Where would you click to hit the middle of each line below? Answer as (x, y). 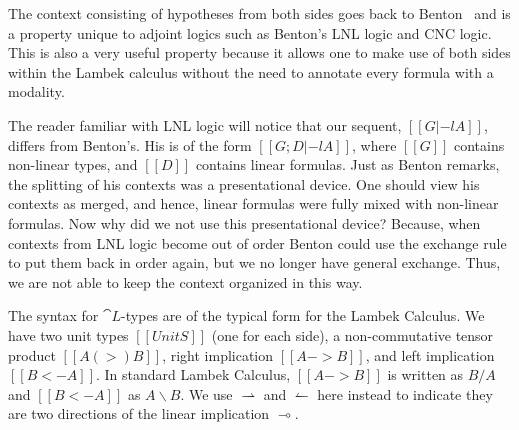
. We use (206, 393)
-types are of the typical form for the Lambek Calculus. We (303, 315)
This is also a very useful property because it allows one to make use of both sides (259, 52)
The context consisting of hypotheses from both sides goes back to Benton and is (259, 13)
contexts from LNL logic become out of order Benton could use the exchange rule (257, 242)
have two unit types (68, 334)
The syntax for (53, 315)
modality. (36, 91)
